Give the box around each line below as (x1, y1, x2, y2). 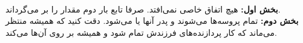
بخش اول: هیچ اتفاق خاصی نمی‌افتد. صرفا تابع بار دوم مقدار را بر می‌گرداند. (5, 2, 281, 15)
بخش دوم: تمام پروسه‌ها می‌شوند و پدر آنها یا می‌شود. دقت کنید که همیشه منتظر (5, 14, 299, 27)
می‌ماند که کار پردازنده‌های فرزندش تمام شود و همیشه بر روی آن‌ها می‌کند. (5, 26, 277, 38)
